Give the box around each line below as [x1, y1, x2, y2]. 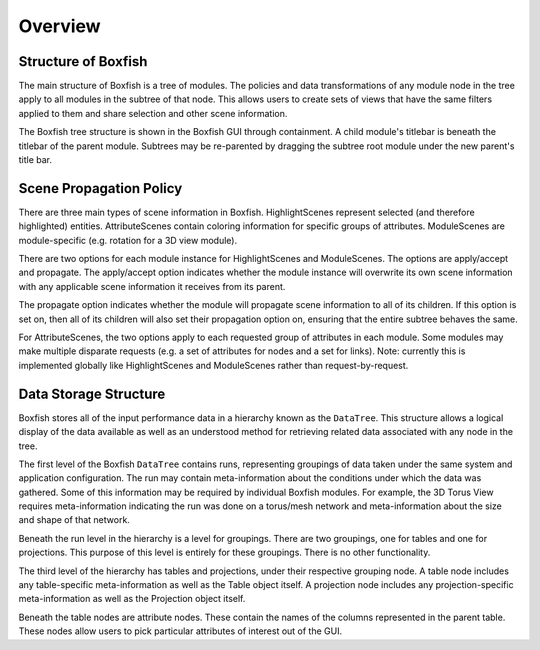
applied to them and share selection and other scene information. [18, 107, 288, 119]
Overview [18, 15, 101, 37]
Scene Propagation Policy [18, 180, 183, 197]
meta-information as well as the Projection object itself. [18, 593, 246, 605]
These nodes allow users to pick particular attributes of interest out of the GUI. [18, 625, 343, 637]
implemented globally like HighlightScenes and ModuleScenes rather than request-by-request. [18, 359, 409, 371]
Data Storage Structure [18, 385, 166, 402]
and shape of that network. [18, 514, 130, 526]
